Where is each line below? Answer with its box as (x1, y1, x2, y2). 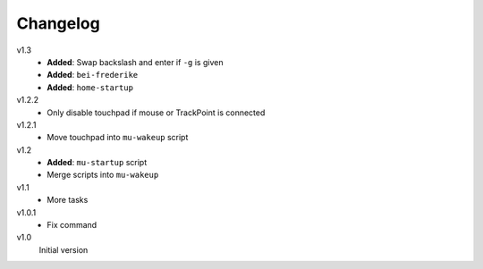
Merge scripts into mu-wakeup (47, 170, 159, 181)
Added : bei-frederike (47, 70, 139, 80)
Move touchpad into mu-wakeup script (47, 132, 189, 143)
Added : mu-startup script (47, 157, 148, 168)
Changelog (16, 13, 100, 33)
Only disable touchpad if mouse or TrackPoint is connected (47, 107, 266, 118)
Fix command (47, 220, 97, 231)
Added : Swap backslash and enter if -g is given (47, 56, 224, 67)
